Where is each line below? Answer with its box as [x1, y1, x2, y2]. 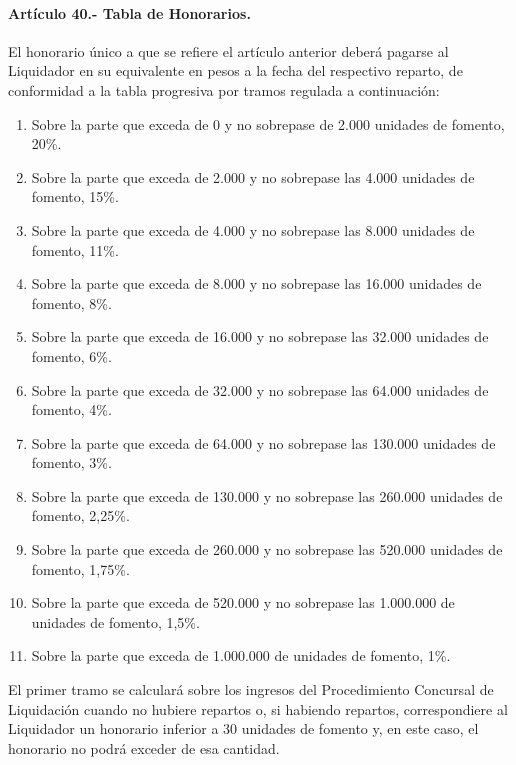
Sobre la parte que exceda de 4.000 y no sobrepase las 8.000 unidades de [31, 219, 475, 240]
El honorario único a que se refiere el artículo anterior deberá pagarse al [8, 40, 449, 61]
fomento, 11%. [31, 239, 119, 260]
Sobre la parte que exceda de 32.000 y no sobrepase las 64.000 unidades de [31, 379, 489, 400]
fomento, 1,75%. [31, 558, 130, 579]
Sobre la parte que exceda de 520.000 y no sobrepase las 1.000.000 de [31, 592, 455, 613]
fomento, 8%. [31, 292, 112, 313]
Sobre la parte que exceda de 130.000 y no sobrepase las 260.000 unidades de [31, 485, 503, 506]
